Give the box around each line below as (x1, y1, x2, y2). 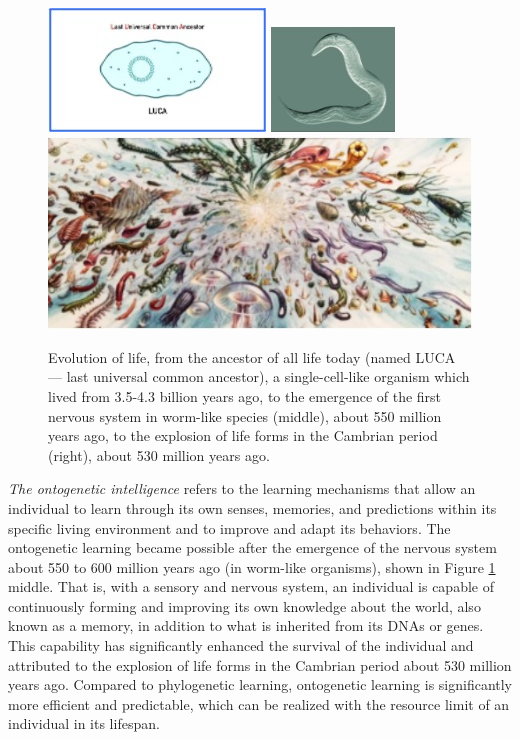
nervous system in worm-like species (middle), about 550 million (48, 405, 442, 426)
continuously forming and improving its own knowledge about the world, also (8, 595, 481, 616)
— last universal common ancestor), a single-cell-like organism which (48, 366, 470, 387)
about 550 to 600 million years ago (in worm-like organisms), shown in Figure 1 (8, 556, 496, 577)
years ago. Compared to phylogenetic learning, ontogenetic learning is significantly (8, 674, 513, 695)
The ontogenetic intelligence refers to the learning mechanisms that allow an (8, 478, 476, 499)
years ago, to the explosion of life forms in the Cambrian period (48, 425, 438, 446)
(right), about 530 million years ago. (48, 444, 270, 465)
